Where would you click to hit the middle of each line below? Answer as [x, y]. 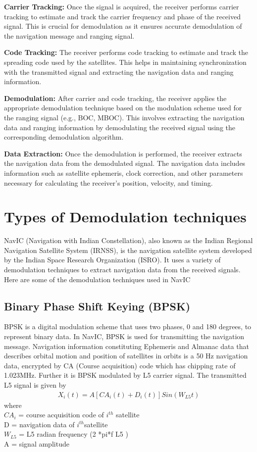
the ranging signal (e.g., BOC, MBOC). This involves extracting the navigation [124, 117]
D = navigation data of [39, 424]
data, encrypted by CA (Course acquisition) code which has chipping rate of [120, 365]
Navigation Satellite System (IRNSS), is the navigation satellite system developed [128, 250]
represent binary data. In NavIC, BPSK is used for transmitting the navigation [124, 336]
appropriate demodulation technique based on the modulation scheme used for [123, 108]
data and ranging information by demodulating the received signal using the [120, 127]
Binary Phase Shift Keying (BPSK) [97, 306]
